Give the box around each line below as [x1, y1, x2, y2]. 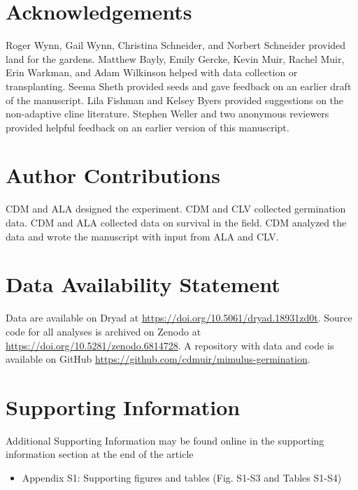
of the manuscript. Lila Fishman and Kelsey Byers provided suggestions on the [6, 92, 344, 107]
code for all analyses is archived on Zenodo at [6, 324, 201, 338]
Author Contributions [6, 161, 220, 189]
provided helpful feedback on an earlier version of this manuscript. [6, 120, 289, 134]
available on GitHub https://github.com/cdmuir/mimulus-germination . [6, 352, 310, 366]
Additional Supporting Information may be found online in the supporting [6, 433, 324, 447]
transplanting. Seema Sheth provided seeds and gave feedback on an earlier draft [6, 78, 352, 93]
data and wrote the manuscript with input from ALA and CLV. [6, 229, 279, 243]
